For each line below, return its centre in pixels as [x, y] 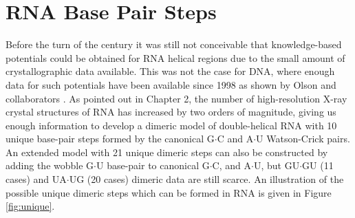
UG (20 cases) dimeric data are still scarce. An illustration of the [206, 179]
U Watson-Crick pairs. [303, 139]
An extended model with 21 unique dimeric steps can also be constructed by [167, 152]
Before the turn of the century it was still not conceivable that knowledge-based [174, 44]
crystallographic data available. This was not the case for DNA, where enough [170, 71]
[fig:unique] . [30, 206]
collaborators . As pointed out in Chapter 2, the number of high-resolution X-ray [176, 98]
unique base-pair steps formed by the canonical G [110, 139]
